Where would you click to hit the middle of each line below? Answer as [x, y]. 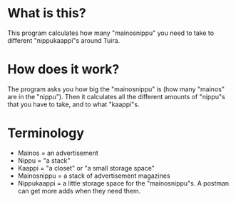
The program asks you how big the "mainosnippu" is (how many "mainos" [116, 89]
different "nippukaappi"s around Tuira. [64, 40]
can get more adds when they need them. [79, 191]
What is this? [47, 13]
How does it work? [63, 70]
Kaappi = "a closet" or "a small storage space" [86, 168]
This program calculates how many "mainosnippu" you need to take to [111, 33]
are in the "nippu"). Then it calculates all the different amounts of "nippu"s [117, 96]
